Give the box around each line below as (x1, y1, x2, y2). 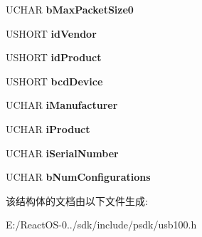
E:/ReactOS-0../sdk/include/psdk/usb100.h (6, 217, 197, 232)
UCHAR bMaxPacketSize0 (6, 2, 134, 16)
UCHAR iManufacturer (6, 98, 118, 112)
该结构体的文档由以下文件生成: (6, 193, 148, 208)
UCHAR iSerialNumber (6, 145, 119, 160)
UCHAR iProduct (6, 121, 90, 136)
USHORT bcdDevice (6, 73, 103, 88)
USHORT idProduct (6, 50, 102, 65)
